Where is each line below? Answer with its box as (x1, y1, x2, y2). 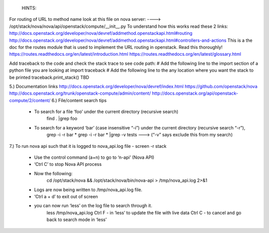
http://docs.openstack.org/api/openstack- (152, 90, 239, 97)
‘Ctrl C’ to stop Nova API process (34, 161, 102, 167)
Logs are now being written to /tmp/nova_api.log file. (34, 187, 142, 193)
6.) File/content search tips (51, 97, 107, 103)
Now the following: (34, 170, 73, 176)
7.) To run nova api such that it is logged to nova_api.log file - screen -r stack (9, 143, 167, 149)
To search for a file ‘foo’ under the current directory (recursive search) (34, 109, 179, 115)
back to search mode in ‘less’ (46, 217, 107, 223)
